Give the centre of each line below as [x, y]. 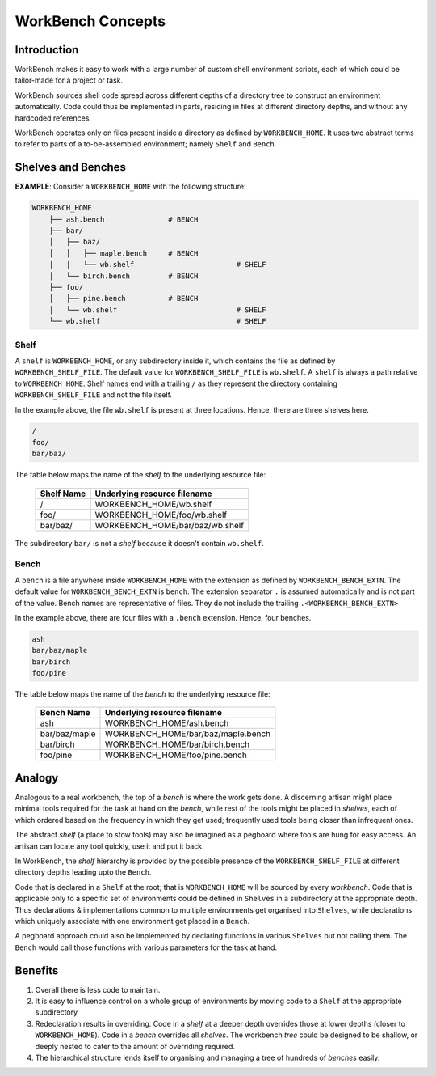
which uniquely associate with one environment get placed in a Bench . [132, 921]
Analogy [37, 778]
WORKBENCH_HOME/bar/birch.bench [177, 744]
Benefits [37, 970]
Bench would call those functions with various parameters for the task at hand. [146, 947]
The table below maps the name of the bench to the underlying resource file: [143, 694]
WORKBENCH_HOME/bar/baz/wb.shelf [170, 525]
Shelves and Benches [71, 167]
